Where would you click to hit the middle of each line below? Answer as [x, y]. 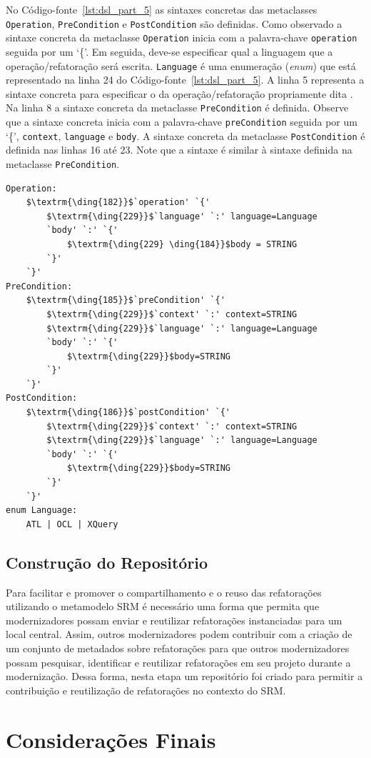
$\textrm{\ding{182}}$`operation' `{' [118, 203]
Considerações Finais [111, 739]
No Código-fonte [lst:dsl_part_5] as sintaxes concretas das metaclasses [162, 9]
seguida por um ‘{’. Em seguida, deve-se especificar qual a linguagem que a [169, 51]
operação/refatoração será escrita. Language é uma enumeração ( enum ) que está [181, 65]
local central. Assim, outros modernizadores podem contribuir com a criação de [179, 634]
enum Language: [42, 510]
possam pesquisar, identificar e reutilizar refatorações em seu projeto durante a [178, 662]
